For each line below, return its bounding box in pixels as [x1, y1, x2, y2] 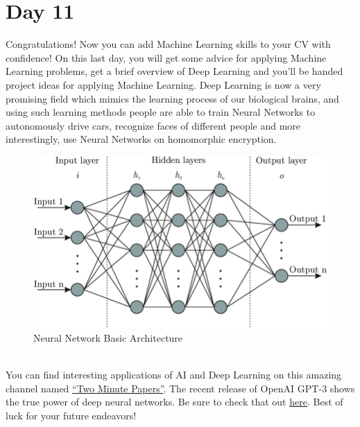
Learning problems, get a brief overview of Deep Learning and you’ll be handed [6, 64, 343, 78]
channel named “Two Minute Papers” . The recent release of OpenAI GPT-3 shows [6, 381, 355, 395]
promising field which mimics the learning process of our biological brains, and [6, 91, 339, 105]
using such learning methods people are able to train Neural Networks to [6, 105, 316, 119]
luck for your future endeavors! [6, 408, 137, 422]
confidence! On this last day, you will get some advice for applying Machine [6, 50, 327, 64]
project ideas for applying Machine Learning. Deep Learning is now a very [6, 77, 321, 91]
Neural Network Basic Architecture [33, 330, 183, 345]
